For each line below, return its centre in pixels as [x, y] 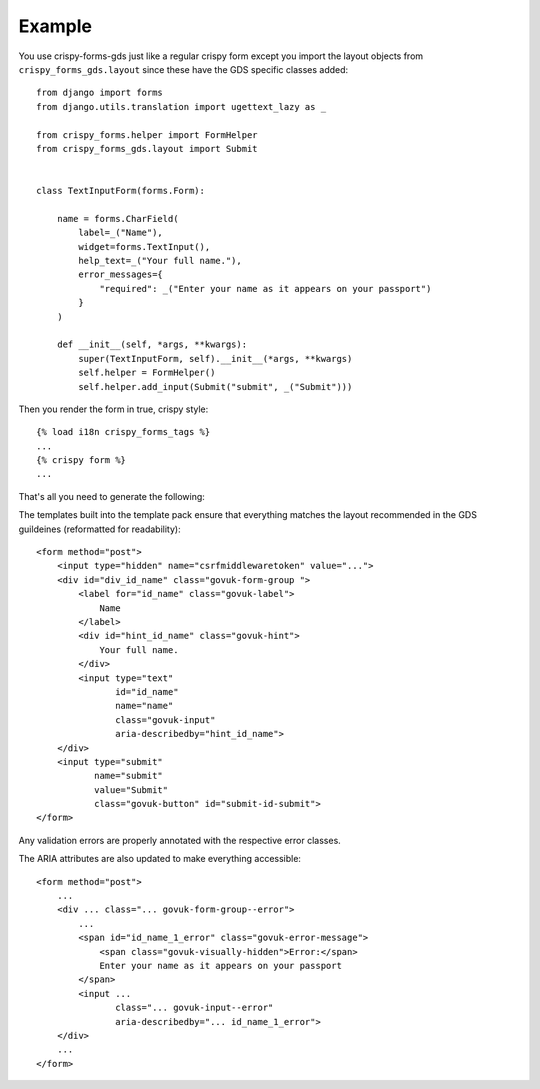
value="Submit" [131, 789]
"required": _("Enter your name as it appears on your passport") [265, 288]
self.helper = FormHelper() [147, 373]
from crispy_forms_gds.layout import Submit [147, 148]
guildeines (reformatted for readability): [99, 529]
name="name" [144, 706]
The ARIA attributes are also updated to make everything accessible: [160, 859]
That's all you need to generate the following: [111, 496]
